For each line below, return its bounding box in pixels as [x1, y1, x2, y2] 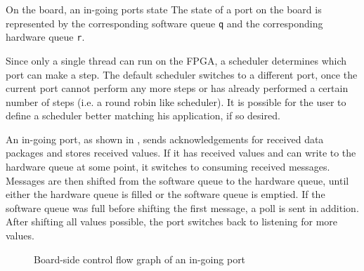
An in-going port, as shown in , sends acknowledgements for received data [6, 131, 324, 146]
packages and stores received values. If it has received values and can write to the [6, 145, 356, 160]
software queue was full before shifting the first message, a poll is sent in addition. [6, 200, 359, 215]
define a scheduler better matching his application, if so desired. [6, 108, 280, 123]
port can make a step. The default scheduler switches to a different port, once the [6, 67, 358, 81]
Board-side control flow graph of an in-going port [34, 251, 246, 266]
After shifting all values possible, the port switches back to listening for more [6, 214, 338, 229]
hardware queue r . [6, 29, 85, 44]
